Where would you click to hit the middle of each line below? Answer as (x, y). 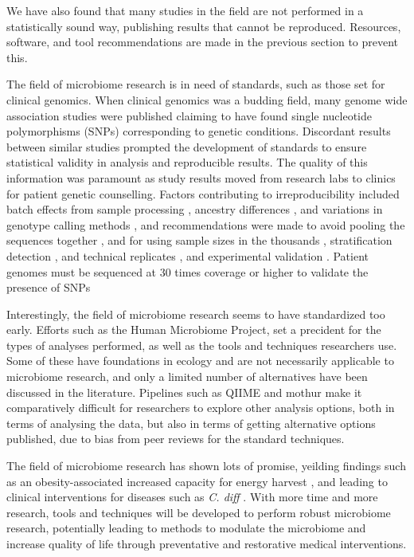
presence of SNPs (49, 287)
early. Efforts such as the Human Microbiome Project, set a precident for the (194, 329)
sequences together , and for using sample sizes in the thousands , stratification (199, 240)
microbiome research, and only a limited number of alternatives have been (187, 377)
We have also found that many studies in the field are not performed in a (185, 10)
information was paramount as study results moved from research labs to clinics (201, 177)
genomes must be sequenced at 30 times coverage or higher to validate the (187, 271)
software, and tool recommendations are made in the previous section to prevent (203, 42)
